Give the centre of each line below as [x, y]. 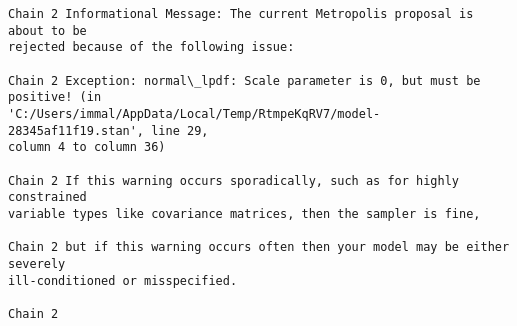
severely [37, 263]
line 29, [180, 130]
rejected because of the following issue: [151, 47]
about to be [47, 30]
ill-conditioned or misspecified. [123, 280]
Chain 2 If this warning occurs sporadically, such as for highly [234, 180]
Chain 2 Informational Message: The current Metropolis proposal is [241, 14]
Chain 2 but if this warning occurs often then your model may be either [259, 247]
